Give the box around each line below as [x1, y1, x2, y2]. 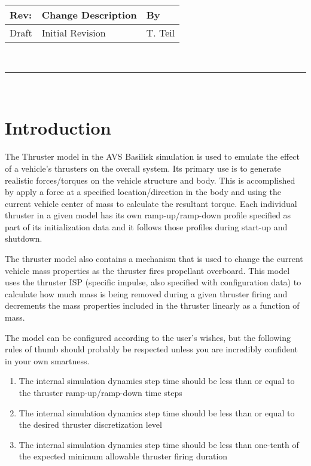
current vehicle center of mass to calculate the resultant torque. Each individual [5, 197, 297, 209]
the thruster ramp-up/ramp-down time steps [19, 386, 182, 398]
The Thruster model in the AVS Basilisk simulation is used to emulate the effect [5, 150, 300, 163]
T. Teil [146, 26, 175, 39]
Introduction [5, 115, 111, 140]
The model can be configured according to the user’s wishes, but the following [5, 331, 291, 343]
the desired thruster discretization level [19, 418, 162, 431]
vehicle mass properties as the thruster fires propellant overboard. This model [5, 264, 290, 276]
